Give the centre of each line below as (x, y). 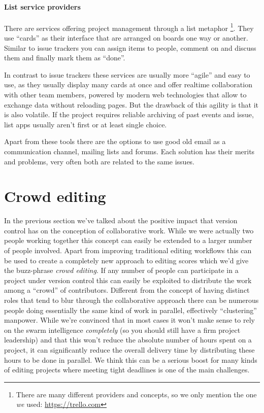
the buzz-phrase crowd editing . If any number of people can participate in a (121, 270)
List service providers (42, 6)
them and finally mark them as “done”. (65, 58)
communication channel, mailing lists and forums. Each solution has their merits (129, 151)
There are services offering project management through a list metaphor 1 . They (129, 27)
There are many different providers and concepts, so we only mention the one (136, 394)
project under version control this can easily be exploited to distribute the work (128, 280)
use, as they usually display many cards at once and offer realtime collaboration (128, 84)
